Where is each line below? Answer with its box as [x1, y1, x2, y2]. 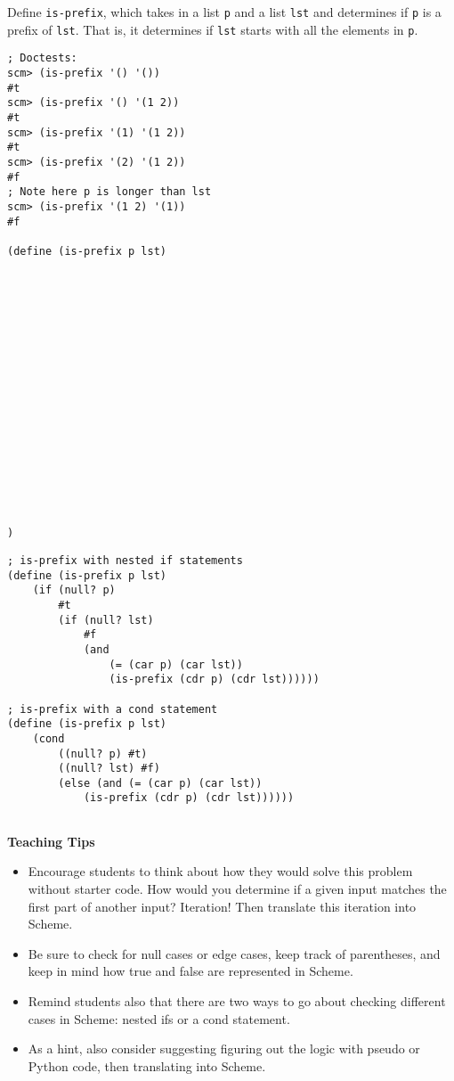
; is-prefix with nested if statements [7, 553, 243, 567]
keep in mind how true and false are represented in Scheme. [28, 962, 353, 980]
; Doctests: [7, 52, 77, 65]
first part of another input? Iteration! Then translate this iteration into [28, 897, 417, 915]
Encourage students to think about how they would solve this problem [28, 862, 413, 880]
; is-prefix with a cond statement [7, 702, 218, 716]
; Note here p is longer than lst [7, 185, 212, 199]
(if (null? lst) [58, 613, 154, 626]
